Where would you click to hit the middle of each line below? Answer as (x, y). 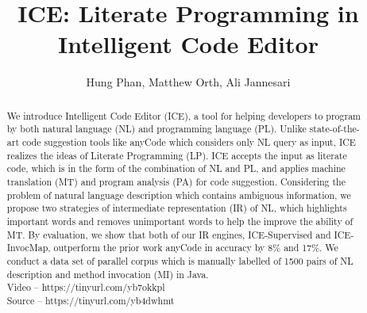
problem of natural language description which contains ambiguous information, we (179, 195)
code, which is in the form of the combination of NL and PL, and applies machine (176, 168)
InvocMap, (29, 248)
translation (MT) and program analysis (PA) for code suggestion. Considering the (176, 181)
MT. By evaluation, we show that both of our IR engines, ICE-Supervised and (169, 234)
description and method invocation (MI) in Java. (108, 274)
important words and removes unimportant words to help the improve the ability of (180, 221)
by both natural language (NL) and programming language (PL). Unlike (156, 129)
